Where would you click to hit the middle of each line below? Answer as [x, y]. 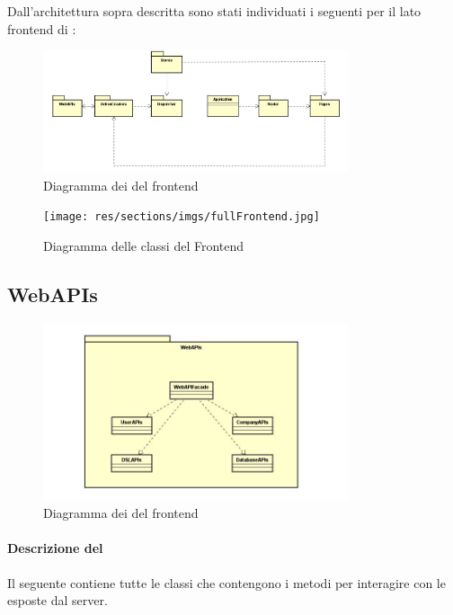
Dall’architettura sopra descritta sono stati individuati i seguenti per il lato [214, 11]
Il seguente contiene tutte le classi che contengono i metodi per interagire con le [226, 582]
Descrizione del [55, 548]
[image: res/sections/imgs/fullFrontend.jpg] [182, 217]
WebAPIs [53, 294]
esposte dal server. [58, 600]
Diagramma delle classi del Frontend [144, 245]
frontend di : [42, 28]
